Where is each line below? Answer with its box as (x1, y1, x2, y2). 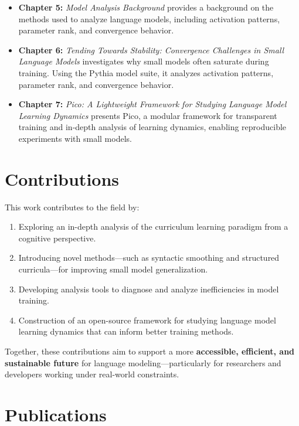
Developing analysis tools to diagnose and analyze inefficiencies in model (18, 282, 279, 295)
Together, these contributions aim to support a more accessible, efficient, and (5, 345, 295, 357)
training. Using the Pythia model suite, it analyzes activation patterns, (18, 66, 274, 79)
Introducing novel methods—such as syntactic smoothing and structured (18, 251, 280, 264)
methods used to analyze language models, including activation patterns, (18, 12, 280, 25)
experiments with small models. (18, 132, 132, 144)
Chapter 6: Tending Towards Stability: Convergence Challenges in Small (18, 43, 284, 56)
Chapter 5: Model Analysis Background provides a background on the (18, 1, 274, 13)
